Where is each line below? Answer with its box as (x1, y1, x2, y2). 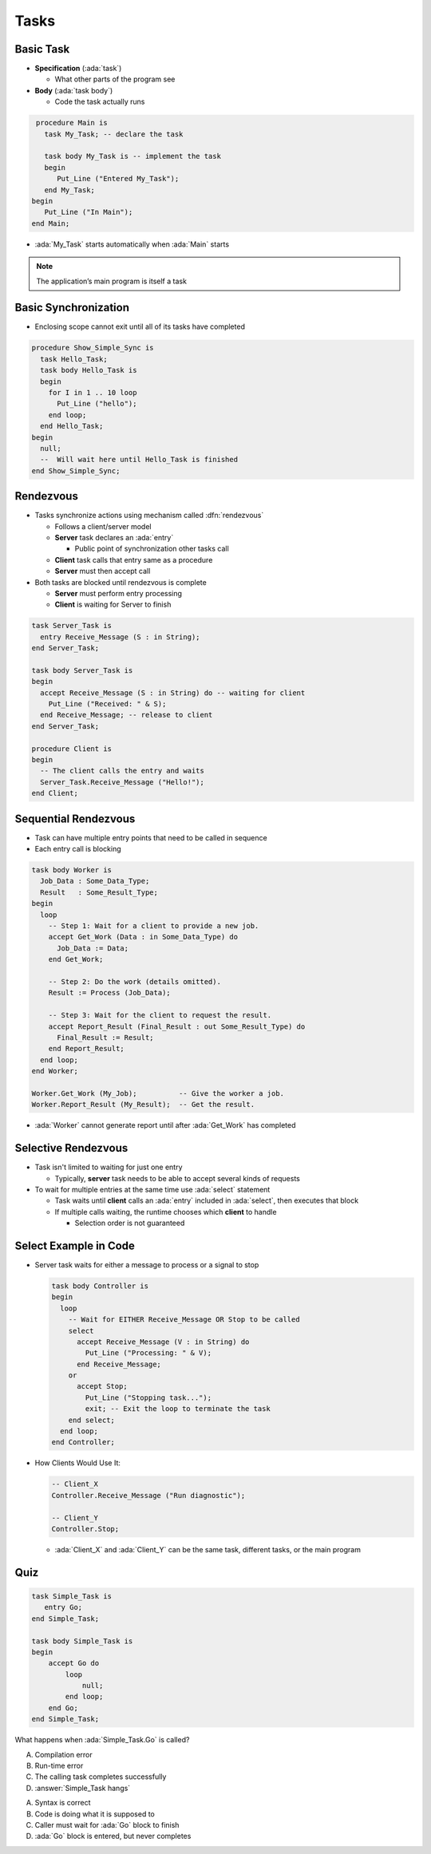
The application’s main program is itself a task (36, 276, 188, 286)
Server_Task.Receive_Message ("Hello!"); (40, 777, 205, 786)
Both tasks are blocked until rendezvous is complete (34, 577, 207, 587)
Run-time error (34, 1761, 84, 1771)
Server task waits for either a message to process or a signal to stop (34, 1259, 259, 1269)
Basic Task (14, 42, 70, 56)
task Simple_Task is (31, 1591, 112, 1600)
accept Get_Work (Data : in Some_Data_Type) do (48, 932, 239, 942)
